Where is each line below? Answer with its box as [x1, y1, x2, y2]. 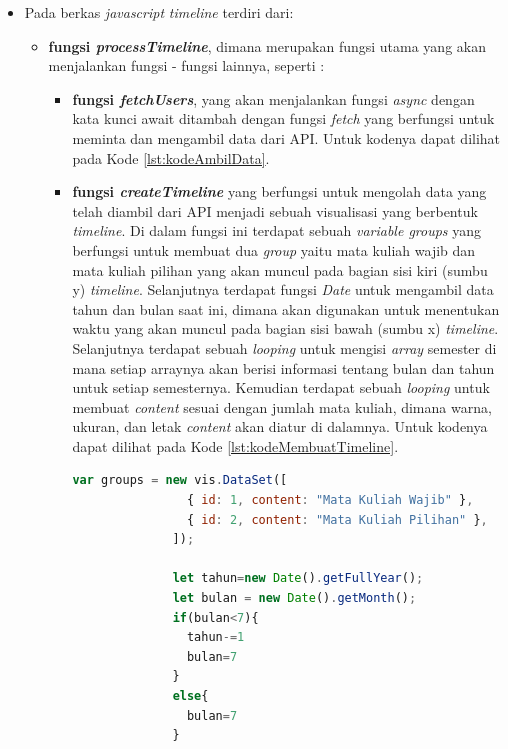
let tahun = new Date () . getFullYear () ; [172, 571, 424, 586]
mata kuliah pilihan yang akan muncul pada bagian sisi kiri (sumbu [72, 259, 488, 280]
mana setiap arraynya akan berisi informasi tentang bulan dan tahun [72, 357, 495, 378]
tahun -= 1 [186, 630, 245, 645]
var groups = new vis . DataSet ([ [72, 473, 288, 488]
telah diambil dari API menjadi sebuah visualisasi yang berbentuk [72, 200, 478, 221]
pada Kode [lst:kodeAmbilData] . [72, 147, 270, 168]
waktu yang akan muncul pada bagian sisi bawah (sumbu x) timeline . [72, 318, 499, 339]
